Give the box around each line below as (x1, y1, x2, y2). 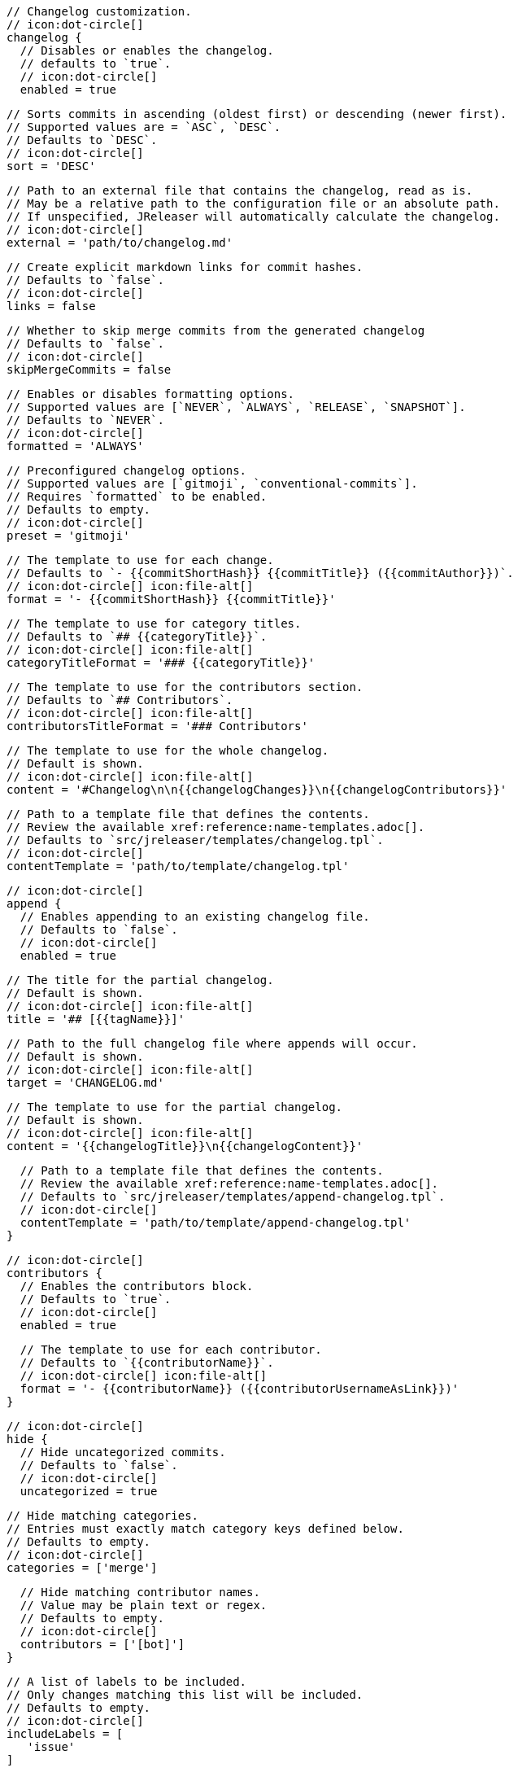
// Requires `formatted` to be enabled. (7, 490, 268, 503)
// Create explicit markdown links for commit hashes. (7, 260, 363, 273)
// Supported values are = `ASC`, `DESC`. (7, 120, 281, 133)
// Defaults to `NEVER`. (7, 413, 164, 427)
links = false (7, 300, 96, 313)
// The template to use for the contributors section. (7, 680, 363, 693)
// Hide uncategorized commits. (20, 1446, 226, 1459)
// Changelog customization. (7, 5, 192, 18)
